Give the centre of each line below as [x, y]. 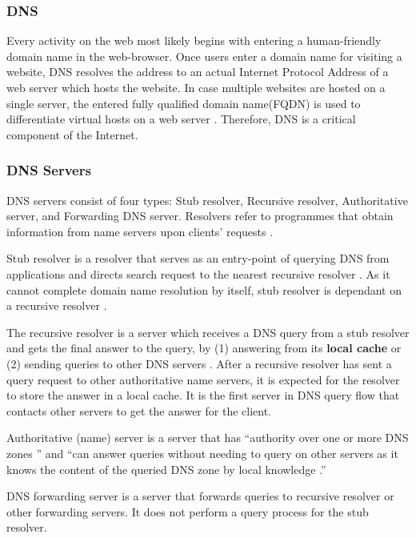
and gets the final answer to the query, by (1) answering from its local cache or [204, 348]
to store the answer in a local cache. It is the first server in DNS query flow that [203, 395]
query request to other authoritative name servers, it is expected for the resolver [203, 379]
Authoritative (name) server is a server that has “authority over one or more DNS [208, 438]
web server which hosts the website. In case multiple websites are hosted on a [196, 87]
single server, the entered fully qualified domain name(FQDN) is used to [184, 103]
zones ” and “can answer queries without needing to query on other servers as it [202, 453]
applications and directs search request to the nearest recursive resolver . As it [198, 273]
